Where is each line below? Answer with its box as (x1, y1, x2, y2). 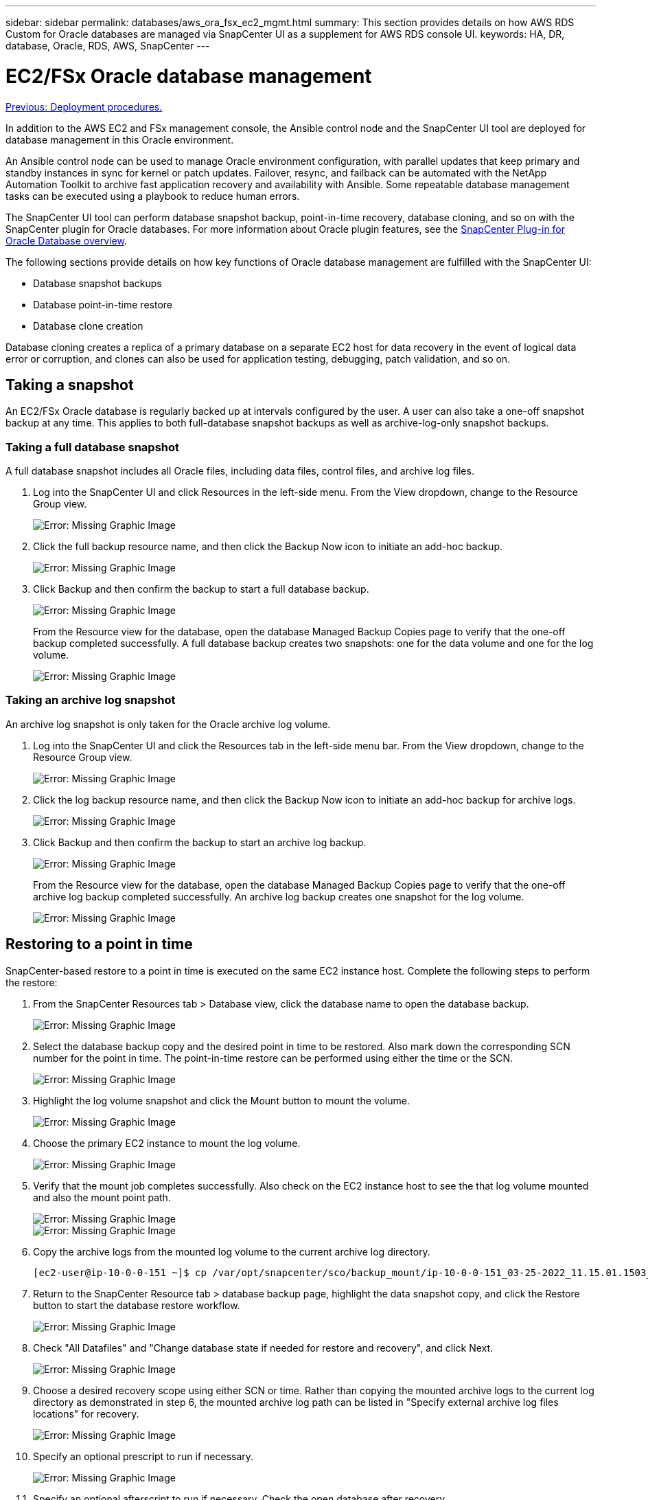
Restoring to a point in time (5, 935, 193, 953)
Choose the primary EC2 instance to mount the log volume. (33, 1137, 301, 1149)
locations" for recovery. (33, 1407, 139, 1420)
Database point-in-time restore (33, 298, 172, 310)
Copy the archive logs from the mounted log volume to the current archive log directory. (33, 1245, 430, 1258)
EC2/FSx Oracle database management (5, 64, 372, 88)
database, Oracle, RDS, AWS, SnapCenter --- (5, 40, 210, 52)
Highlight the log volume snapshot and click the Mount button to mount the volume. (33, 1094, 410, 1106)
